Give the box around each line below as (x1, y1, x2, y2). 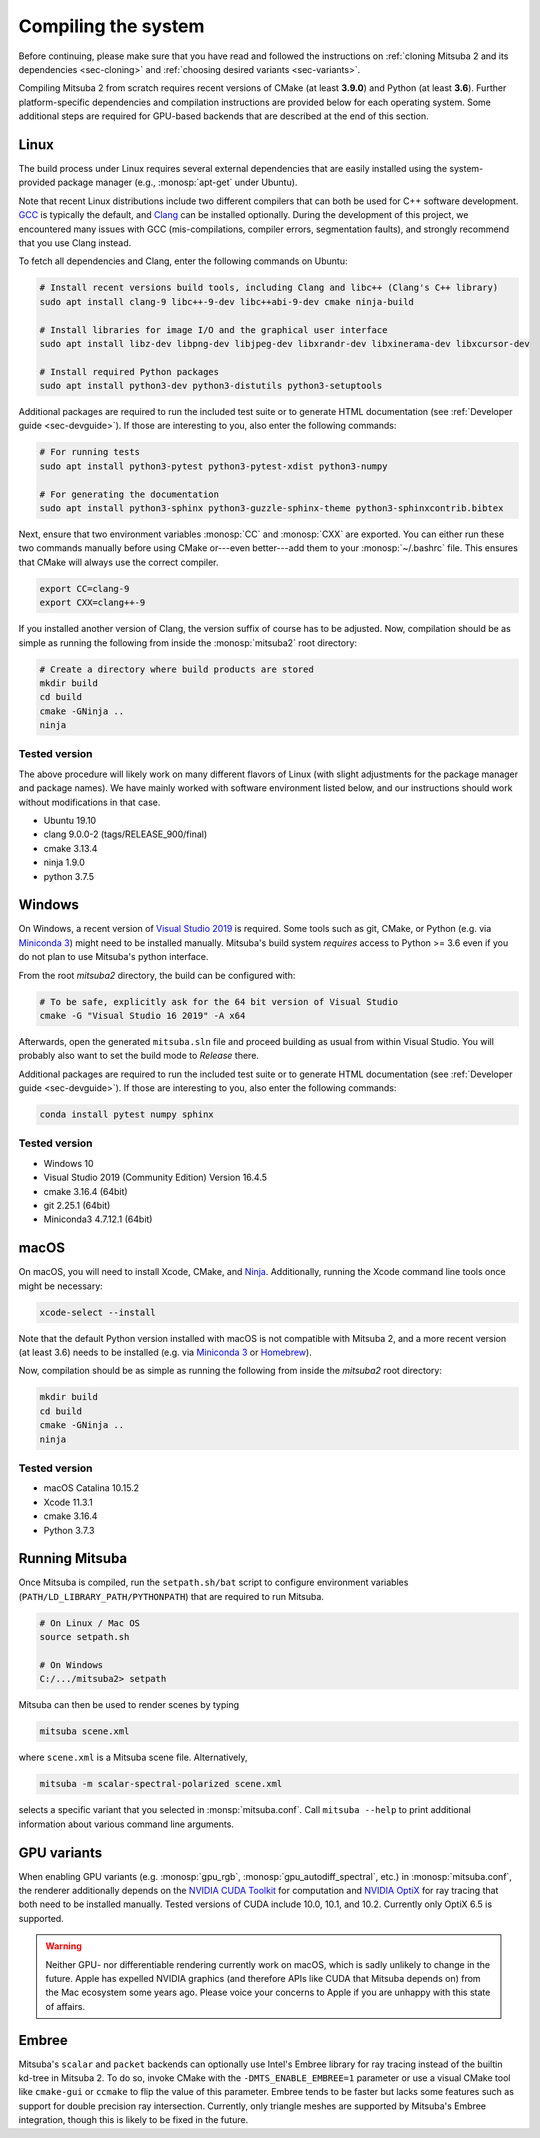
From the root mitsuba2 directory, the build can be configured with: (18, 969, 296, 981)
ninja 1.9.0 (43, 856, 85, 869)
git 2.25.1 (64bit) (43, 1200, 111, 1212)
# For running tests (39, 446, 140, 458)
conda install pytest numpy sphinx (39, 1109, 214, 1120)
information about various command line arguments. (18, 1818, 235, 1830)
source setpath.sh (39, 1631, 130, 1643)
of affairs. (45, 2000, 85, 2012)
